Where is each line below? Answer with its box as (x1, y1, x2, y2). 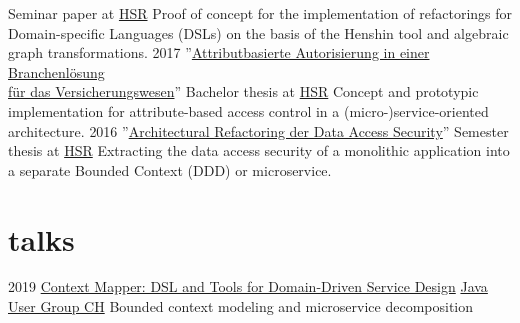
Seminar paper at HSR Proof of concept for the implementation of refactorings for (8, 3, 513, 23)
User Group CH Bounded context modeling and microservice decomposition (8, 296, 474, 317)
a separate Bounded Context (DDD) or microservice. (8, 159, 332, 180)
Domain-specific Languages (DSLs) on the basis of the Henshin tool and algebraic (8, 22, 509, 43)
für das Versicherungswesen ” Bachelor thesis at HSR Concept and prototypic (8, 81, 479, 102)
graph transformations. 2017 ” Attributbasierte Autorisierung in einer (8, 42, 430, 63)
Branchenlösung (8, 61, 105, 82)
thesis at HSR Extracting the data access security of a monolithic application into (8, 140, 510, 161)
